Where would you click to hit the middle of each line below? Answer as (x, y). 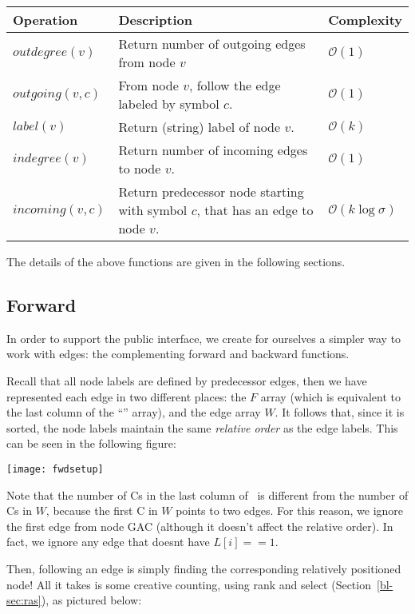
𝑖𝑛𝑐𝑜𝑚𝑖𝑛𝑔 (40, 209)
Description (155, 20)
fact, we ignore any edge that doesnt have (108, 542)
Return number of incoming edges (213, 150)
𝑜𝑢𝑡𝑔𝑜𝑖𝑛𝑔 (37, 94)
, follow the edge (235, 85)
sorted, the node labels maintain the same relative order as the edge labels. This (202, 427)
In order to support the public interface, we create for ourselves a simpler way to (204, 338)
